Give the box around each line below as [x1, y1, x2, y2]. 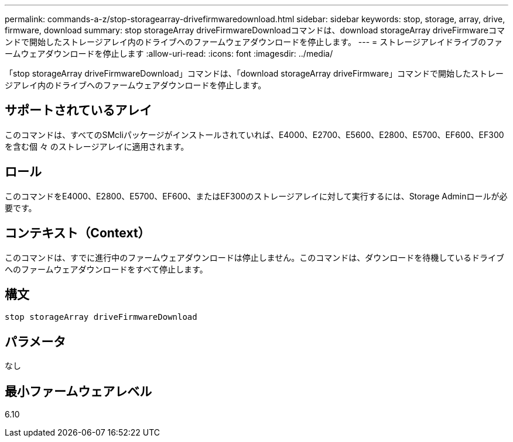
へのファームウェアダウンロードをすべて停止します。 [5, 264, 208, 274]
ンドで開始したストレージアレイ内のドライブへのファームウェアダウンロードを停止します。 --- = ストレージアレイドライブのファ [5, 37, 503, 47]
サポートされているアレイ [5, 103, 152, 118]
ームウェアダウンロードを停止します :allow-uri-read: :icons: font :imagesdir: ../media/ [5, 49, 333, 58]
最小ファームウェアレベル [5, 384, 152, 399]
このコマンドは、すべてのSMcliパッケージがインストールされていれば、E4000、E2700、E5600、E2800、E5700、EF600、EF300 [5, 129, 504, 140]
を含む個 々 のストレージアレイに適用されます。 [5, 141, 189, 151]
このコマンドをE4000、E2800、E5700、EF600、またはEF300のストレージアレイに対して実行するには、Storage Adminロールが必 [5, 191, 508, 201]
